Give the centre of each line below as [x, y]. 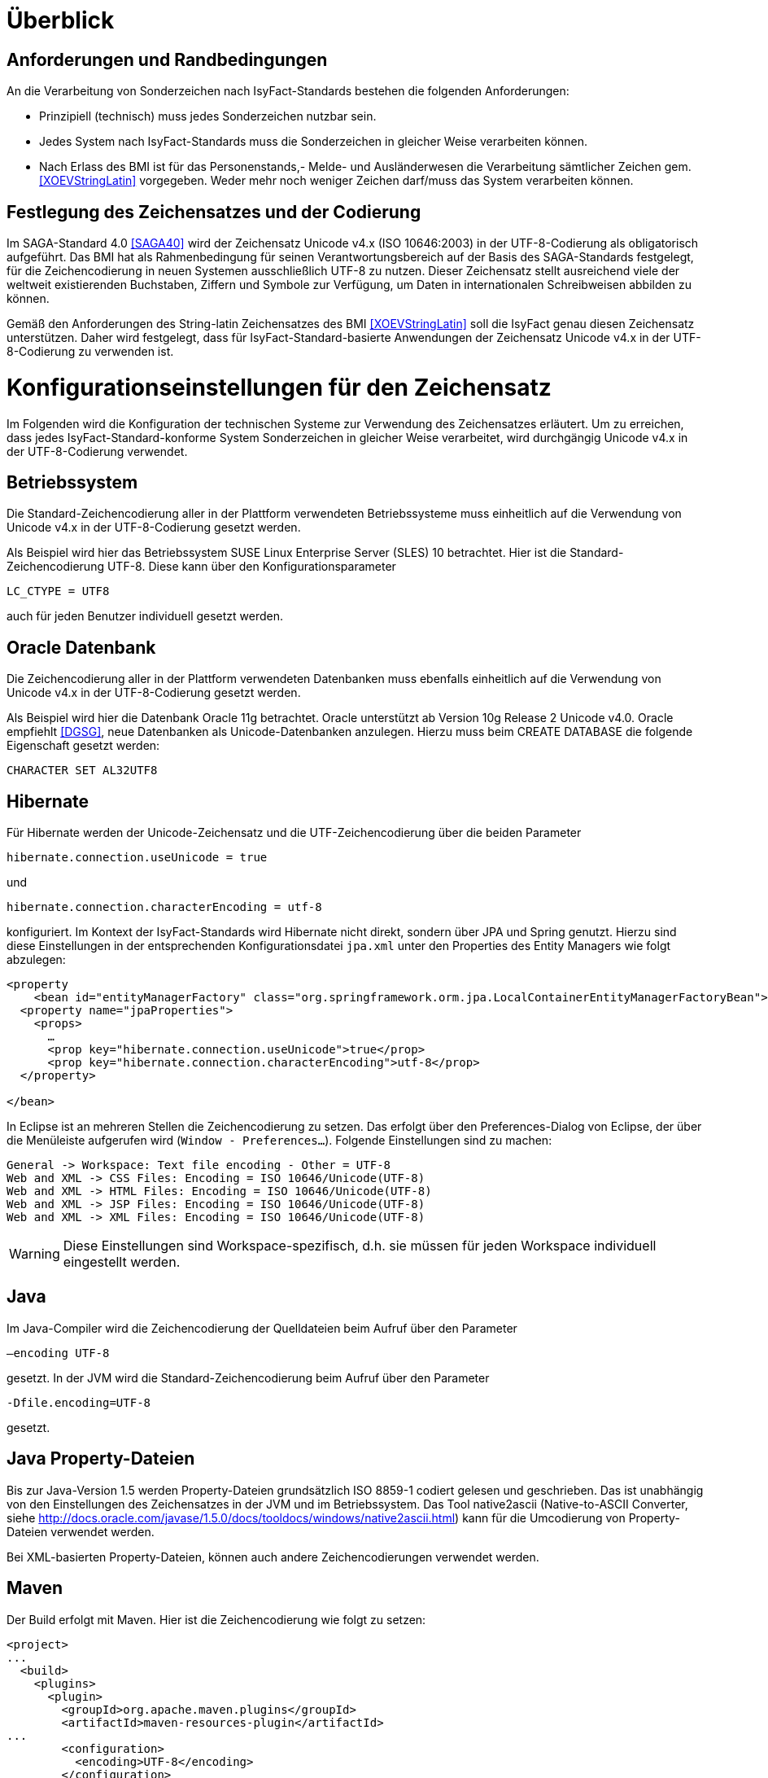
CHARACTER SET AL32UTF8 [82, 771]
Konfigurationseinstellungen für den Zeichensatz [279, 387]
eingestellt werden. [122, 1262]
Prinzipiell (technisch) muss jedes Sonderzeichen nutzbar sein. [208, 116]
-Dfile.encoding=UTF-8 [79, 1402]
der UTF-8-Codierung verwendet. [97, 451]
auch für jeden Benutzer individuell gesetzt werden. [145, 616]
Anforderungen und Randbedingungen [167, 59]
